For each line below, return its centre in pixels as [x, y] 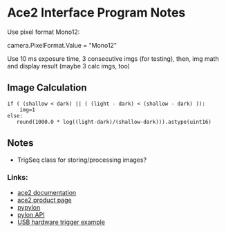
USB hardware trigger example [61, 222]
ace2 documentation [47, 192]
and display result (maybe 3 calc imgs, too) [68, 66]
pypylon [29, 207]
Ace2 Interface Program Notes [96, 13]
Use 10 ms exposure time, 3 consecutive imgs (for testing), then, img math [113, 58]
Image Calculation [47, 88]
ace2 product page [44, 200]
